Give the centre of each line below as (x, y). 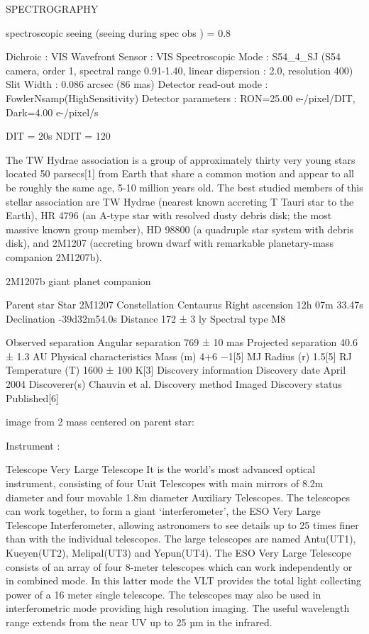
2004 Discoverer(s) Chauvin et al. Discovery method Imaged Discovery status (174, 384)
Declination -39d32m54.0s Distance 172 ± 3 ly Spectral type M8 (146, 318)
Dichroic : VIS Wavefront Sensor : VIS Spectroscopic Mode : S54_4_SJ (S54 (174, 56)
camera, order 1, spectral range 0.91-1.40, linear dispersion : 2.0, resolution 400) (180, 70)
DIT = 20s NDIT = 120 (58, 136)
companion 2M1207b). (54, 256)
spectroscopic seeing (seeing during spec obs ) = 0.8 (119, 32)
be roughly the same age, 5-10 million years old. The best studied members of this (184, 187)
